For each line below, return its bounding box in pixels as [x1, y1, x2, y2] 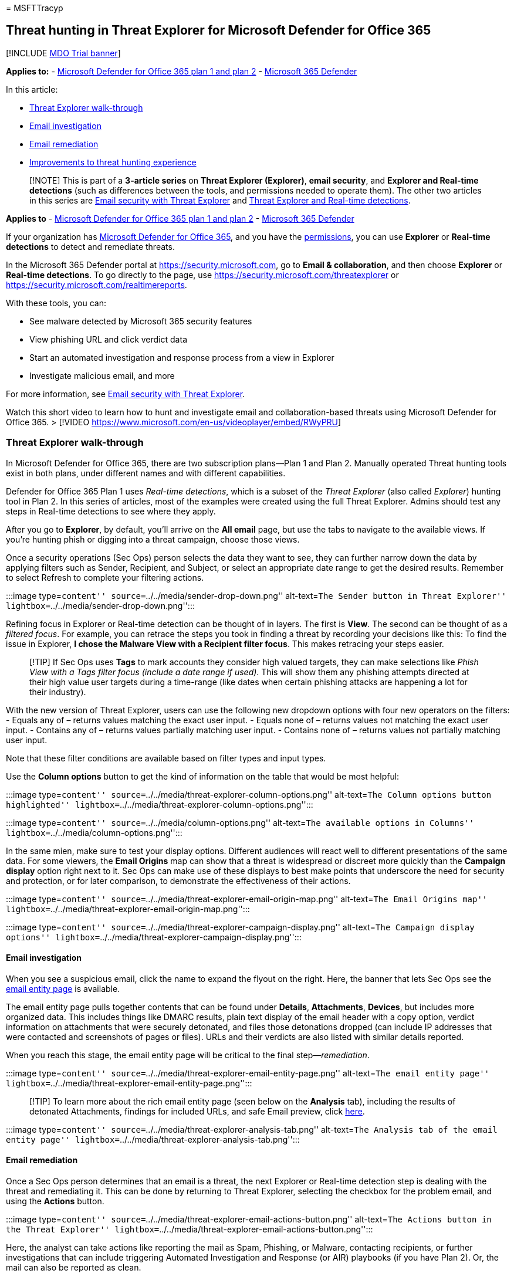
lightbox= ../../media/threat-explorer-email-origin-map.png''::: [6, 903, 250, 914]
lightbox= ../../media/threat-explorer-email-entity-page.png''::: [6, 1078, 252, 1088]
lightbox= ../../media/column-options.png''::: [6, 827, 182, 838]
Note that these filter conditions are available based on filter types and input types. [6, 753, 326, 763]
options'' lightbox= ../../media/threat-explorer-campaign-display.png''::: [6, 932, 302, 942]
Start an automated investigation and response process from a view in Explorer [29, 352, 334, 363]
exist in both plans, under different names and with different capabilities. [6, 468, 286, 478]
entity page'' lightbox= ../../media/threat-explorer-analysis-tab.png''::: [6, 1134, 300, 1144]
